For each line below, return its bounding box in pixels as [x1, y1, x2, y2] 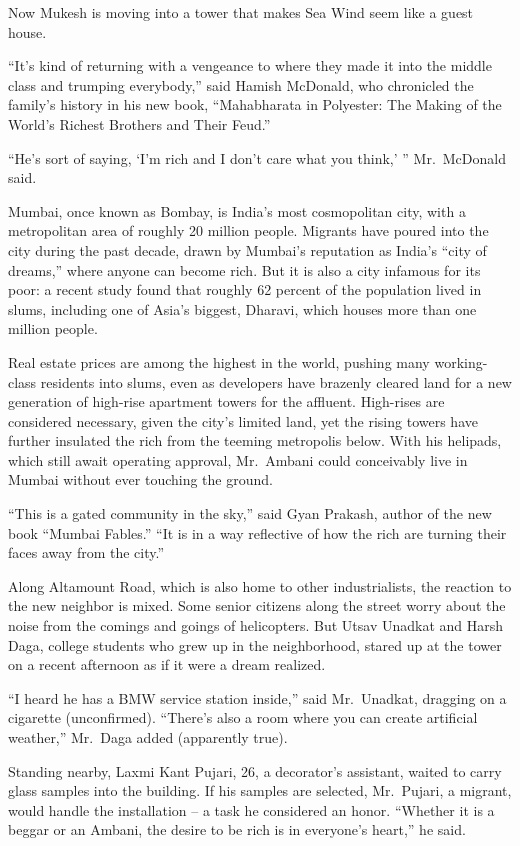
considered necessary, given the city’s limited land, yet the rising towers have [8, 410, 478, 431]
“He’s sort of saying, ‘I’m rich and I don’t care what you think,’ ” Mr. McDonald [8, 147, 506, 168]
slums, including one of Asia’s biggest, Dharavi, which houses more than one [8, 298, 477, 319]
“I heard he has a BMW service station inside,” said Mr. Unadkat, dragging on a [8, 687, 507, 708]
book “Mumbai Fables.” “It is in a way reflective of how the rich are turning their [8, 522, 507, 543]
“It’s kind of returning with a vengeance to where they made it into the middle [8, 55, 492, 76]
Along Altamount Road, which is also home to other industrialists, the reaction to [8, 575, 512, 596]
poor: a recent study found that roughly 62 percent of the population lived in [8, 279, 482, 300]
